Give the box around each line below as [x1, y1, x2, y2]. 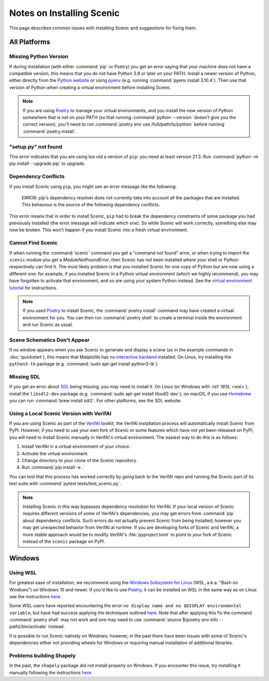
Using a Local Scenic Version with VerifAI [9, 410, 112, 417]
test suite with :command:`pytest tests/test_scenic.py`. [9, 481, 122, 487]
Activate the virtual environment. [21, 450, 89, 456]
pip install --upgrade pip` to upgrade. [9, 161, 86, 167]
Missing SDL [9, 373, 40, 380]
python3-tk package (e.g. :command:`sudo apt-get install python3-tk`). [9, 361, 159, 367]
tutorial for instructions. [9, 285, 57, 291]
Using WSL [9, 569, 37, 576]
